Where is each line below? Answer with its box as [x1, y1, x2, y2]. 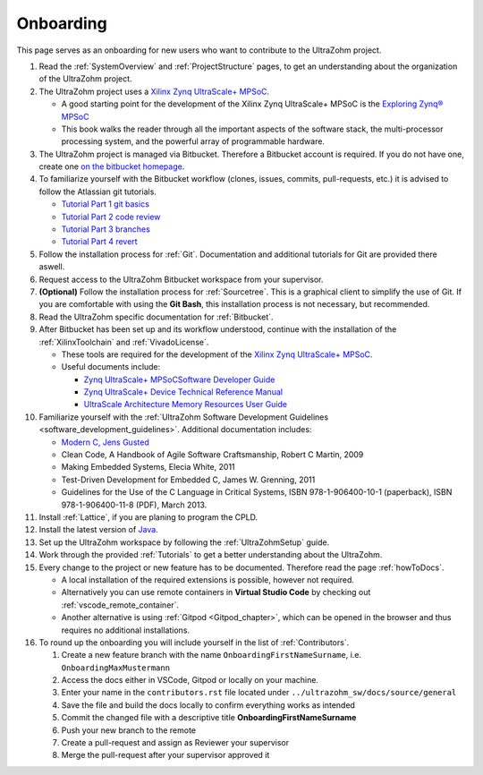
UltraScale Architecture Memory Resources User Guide [83, 399, 288, 410]
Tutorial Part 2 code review [61, 211, 161, 222]
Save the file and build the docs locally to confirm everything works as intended [61, 699, 355, 711]
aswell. [38, 261, 65, 272]
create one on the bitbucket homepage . [38, 161, 185, 172]
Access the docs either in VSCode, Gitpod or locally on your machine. [61, 675, 319, 686]
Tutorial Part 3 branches [61, 224, 151, 234]
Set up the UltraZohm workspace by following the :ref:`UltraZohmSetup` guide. [38, 537, 330, 548]
